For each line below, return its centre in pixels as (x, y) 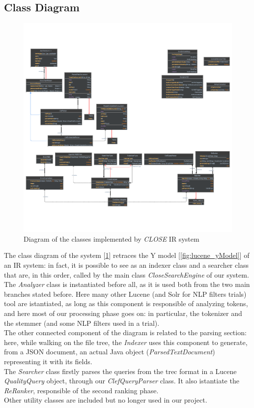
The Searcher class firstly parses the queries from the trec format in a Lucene (120, 371)
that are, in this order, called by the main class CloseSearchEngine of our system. (127, 274)
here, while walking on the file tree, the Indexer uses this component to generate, (126, 342)
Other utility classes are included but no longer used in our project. (106, 400)
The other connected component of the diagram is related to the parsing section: (125, 332)
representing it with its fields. (48, 361)
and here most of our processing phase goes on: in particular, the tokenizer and (123, 313)
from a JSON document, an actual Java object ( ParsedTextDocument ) (110, 352)
